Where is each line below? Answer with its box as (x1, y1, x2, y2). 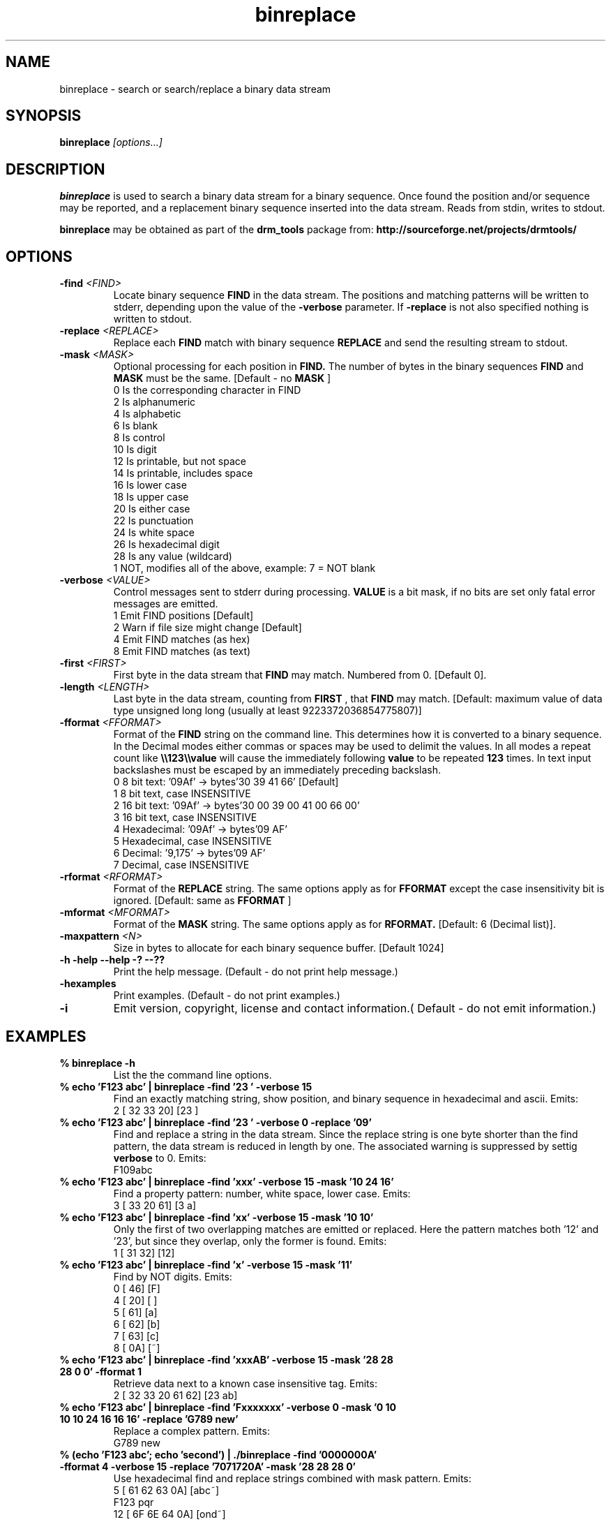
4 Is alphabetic (113, 408, 181, 420)
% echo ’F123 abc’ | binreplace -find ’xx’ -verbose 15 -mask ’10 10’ (59, 1211, 374, 1223)
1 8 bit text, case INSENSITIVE (113, 788, 251, 800)
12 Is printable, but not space (113, 455, 246, 468)
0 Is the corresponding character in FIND (113, 384, 301, 397)
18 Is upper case (113, 491, 189, 503)
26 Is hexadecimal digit (113, 538, 220, 551)
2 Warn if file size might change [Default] (113, 621, 302, 634)
